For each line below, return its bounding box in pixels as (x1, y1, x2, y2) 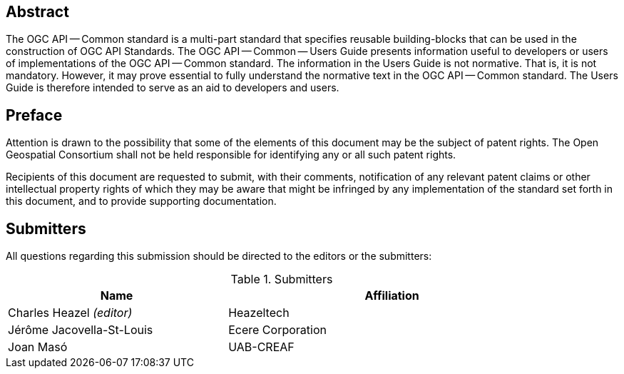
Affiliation (364, 288, 419, 303)
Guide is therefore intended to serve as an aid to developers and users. (6, 81, 339, 94)
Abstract (6, 3, 69, 21)
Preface (6, 106, 63, 124)
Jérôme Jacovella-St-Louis (8, 323, 153, 338)
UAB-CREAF (228, 340, 295, 355)
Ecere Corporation (228, 323, 327, 338)
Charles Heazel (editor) (8, 305, 133, 320)
